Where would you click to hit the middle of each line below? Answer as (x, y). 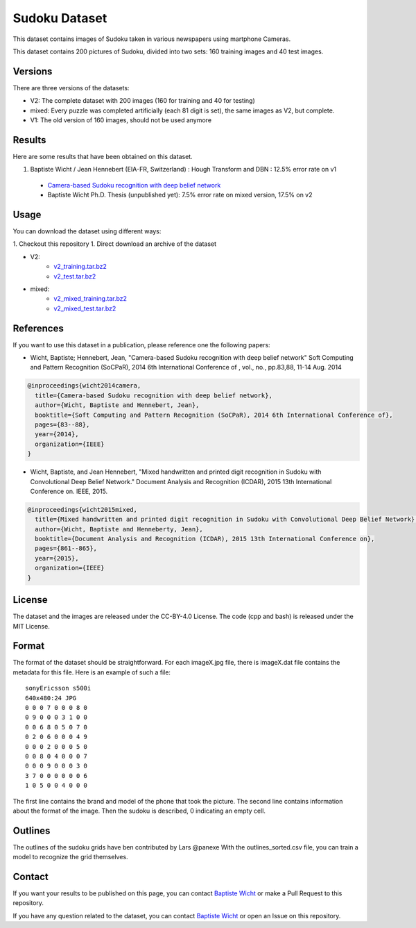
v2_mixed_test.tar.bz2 (85, 308)
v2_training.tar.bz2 (80, 267)
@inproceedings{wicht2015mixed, (83, 509)
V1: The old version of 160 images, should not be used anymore (121, 120)
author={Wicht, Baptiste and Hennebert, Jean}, (117, 405)
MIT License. (31, 626)
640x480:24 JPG (51, 698)
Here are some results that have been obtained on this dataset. (103, 156)
